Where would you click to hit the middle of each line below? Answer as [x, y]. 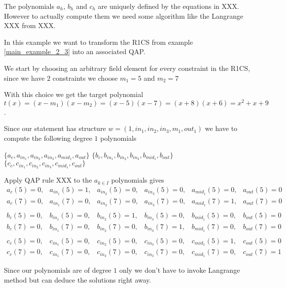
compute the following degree [48, 138]
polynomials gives [138, 180]
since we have [24, 78]
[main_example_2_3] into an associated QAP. [75, 51]
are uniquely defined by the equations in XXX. [168, 6]
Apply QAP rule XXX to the [48, 180]
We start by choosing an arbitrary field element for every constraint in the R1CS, [127, 68]
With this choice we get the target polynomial [74, 94]
